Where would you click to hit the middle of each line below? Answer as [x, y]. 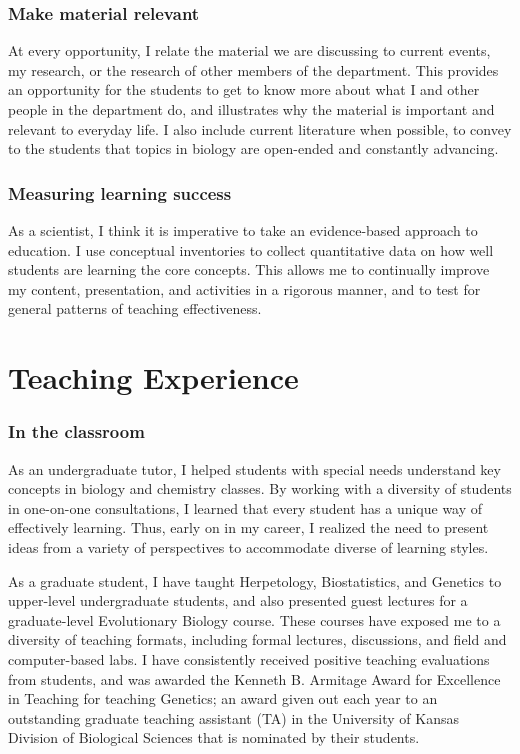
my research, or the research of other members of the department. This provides [253, 69]
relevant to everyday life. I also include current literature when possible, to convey [260, 128]
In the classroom [76, 431]
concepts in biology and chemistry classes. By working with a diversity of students [260, 488]
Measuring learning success [120, 192]
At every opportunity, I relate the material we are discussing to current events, [249, 50]
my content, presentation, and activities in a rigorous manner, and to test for [244, 288]
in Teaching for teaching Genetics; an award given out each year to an [223, 698]
